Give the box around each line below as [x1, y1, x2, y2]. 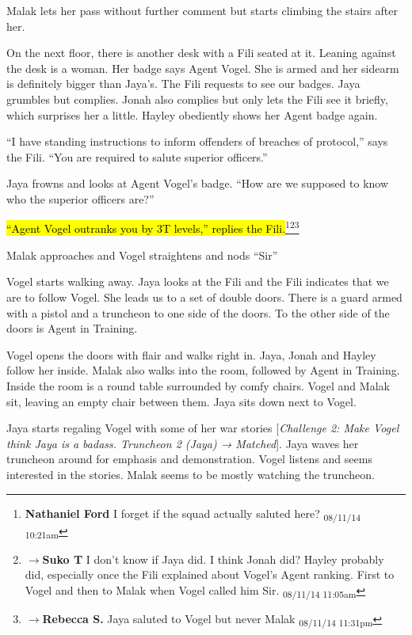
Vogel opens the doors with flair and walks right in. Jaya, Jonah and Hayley [6, 346, 376, 363]
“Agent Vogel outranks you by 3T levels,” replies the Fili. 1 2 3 [6, 218, 299, 237]
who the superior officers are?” [6, 190, 154, 207]
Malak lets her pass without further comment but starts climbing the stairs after [6, 2, 398, 18]
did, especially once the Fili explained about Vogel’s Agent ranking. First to [25, 566, 395, 583]
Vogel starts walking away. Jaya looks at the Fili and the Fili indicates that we [6, 273, 389, 290]
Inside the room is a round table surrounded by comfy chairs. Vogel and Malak [6, 377, 390, 394]
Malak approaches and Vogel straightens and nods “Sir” [6, 246, 278, 263]
